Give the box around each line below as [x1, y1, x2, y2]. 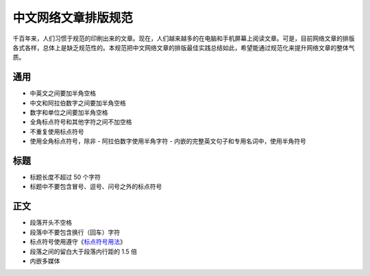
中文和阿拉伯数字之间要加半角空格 [29, 99, 126, 107]
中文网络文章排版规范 [12, 10, 134, 25]
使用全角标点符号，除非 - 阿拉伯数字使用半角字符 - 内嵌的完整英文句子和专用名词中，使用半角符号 [29, 137, 306, 145]
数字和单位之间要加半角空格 [29, 108, 108, 116]
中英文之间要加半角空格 [29, 89, 96, 97]
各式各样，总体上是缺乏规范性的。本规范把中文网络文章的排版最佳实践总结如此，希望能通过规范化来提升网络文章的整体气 [12, 43, 355, 51]
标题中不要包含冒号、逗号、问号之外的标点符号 [29, 182, 162, 191]
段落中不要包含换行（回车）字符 [29, 228, 120, 236]
